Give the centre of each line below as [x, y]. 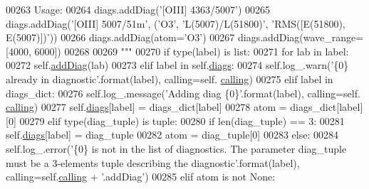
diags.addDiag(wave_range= [301, 37]
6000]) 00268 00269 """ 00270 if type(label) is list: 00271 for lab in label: [192, 51]
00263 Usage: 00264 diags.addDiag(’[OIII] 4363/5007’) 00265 [138, 9]
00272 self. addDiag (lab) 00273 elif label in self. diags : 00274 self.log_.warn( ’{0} [177, 65]
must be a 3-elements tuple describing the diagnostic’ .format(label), [153, 162]
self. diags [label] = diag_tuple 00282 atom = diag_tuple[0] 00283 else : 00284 [172, 135]
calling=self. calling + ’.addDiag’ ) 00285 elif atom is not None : [141, 177]
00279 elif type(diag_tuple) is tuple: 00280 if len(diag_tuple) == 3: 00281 [182, 120]
